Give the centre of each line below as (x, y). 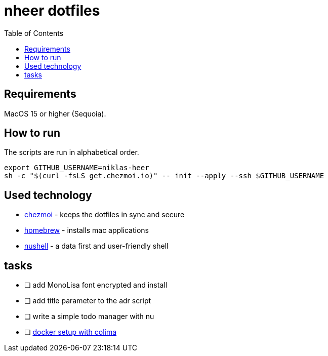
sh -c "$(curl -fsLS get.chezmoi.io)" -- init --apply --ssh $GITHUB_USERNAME (164, 176)
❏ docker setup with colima (71, 332)
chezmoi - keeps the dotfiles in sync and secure (105, 215)
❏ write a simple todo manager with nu (89, 317)
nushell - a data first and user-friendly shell (96, 246)
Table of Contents (34, 33)
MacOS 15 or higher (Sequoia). (55, 113)
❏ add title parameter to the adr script (88, 301)
